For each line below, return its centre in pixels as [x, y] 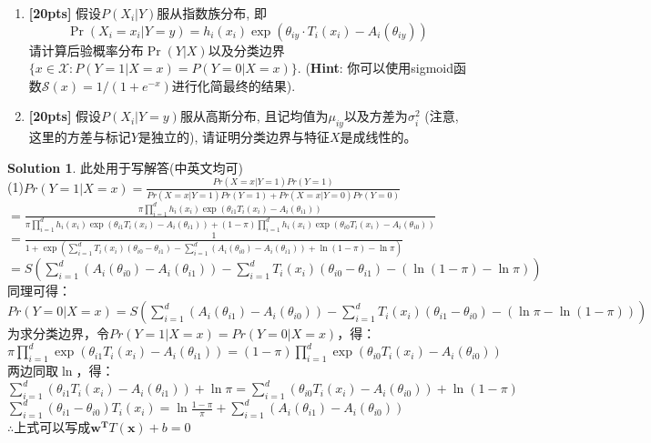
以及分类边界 [246, 50]
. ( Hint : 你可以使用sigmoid [375, 68]
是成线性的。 [378, 137]
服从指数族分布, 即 [212, 13]
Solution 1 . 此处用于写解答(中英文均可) [125, 167]
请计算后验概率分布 [86, 50]
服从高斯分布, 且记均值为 [254, 116]
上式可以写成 [52, 427]
